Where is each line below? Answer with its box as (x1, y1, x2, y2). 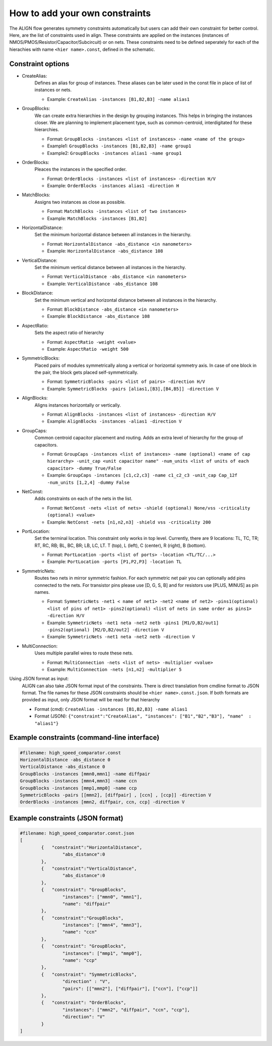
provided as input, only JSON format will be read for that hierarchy (22, 697, 160, 703)
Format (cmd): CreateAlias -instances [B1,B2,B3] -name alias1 (34, 706, 187, 712)
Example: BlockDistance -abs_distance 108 (47, 313, 150, 319)
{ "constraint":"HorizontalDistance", (41, 844, 143, 850)
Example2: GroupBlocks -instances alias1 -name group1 (47, 150, 182, 156)
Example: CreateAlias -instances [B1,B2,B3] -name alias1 (47, 96, 190, 102)
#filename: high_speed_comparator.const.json (20, 830, 134, 836)
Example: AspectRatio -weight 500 (47, 346, 129, 352)
